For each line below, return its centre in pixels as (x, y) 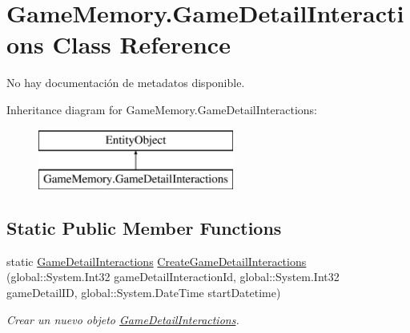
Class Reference (141, 44)
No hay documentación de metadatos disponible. (126, 83)
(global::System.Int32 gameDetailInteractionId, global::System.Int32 (173, 277)
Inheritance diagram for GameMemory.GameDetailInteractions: (162, 109)
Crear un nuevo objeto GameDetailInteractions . (123, 319)
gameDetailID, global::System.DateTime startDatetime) (144, 293)
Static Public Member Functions (144, 228)
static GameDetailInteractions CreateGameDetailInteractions (157, 261)
